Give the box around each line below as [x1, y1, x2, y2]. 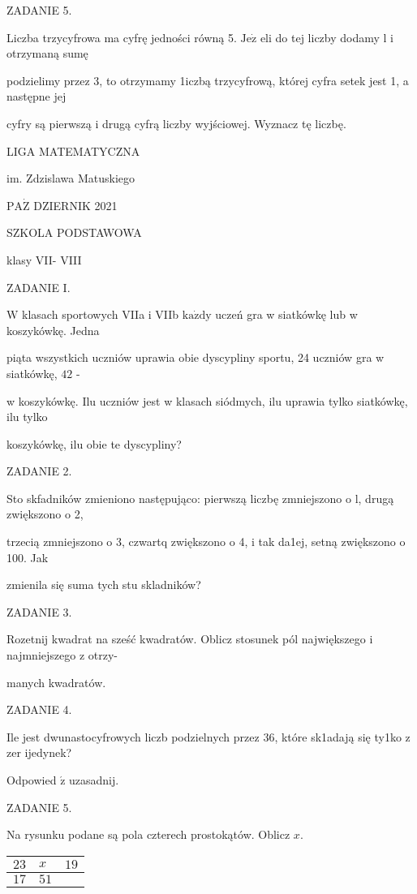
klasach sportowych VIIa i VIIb [22, 306, 179, 323]
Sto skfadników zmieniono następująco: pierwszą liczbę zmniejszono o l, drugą [6, 489, 394, 506]
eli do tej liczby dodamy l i [260, 28, 393, 45]
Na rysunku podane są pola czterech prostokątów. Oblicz [6, 826, 290, 843]
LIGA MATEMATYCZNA [6, 142, 140, 159]
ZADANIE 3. [6, 603, 72, 620]
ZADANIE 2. [6, 462, 72, 479]
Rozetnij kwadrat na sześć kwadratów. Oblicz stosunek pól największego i [6, 630, 373, 647]
